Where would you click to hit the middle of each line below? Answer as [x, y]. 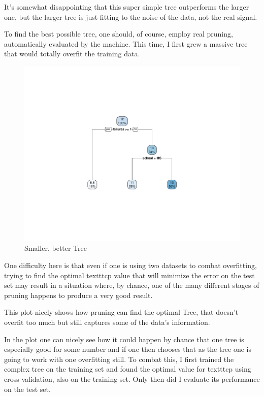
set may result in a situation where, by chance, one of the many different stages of [132, 285]
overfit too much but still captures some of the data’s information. [107, 322]
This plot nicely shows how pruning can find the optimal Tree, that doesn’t [121, 312]
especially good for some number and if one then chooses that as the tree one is [128, 349]
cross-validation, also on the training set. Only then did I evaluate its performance [132, 379]
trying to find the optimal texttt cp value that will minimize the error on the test [129, 275]
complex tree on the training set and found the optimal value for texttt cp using [128, 369]
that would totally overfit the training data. [72, 54]
